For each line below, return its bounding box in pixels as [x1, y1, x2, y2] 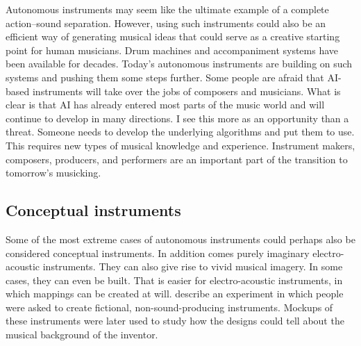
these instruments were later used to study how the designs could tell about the [6, 313, 344, 328]
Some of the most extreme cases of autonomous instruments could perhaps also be [6, 231, 355, 246]
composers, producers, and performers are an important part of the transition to [6, 151, 348, 166]
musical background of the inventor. [6, 327, 158, 342]
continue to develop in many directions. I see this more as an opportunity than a [6, 110, 349, 125]
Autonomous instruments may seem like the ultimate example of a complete [6, 2, 329, 16]
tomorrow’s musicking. [6, 165, 101, 180]
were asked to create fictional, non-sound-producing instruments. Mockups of [6, 299, 333, 314]
